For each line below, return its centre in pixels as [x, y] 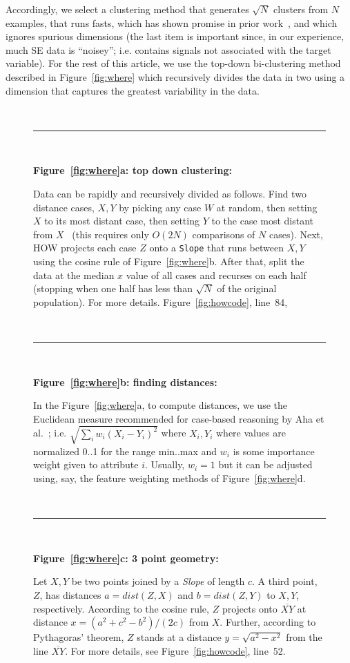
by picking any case [160, 207]
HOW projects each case [85, 248]
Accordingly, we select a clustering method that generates [127, 9]
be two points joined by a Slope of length [158, 581]
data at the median [74, 275]
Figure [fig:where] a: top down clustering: [133, 170]
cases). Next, [296, 234]
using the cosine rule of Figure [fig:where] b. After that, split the [169, 261]
